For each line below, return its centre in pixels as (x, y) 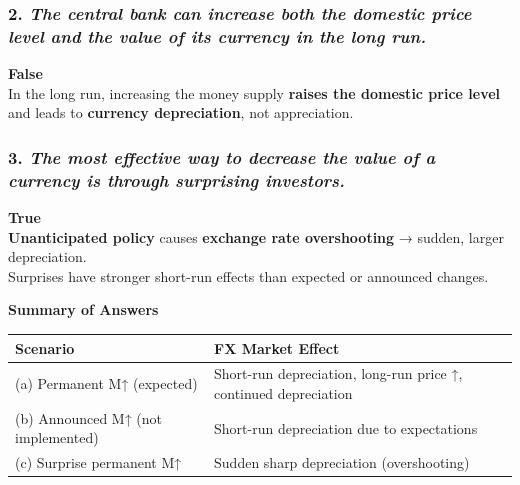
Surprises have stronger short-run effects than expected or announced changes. (248, 275)
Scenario (45, 347)
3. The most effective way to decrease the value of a (222, 156)
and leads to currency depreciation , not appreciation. (181, 112)
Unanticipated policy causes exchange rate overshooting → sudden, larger (256, 236)
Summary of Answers (83, 309)
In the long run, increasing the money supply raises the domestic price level (254, 92)
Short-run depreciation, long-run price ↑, (338, 373)
